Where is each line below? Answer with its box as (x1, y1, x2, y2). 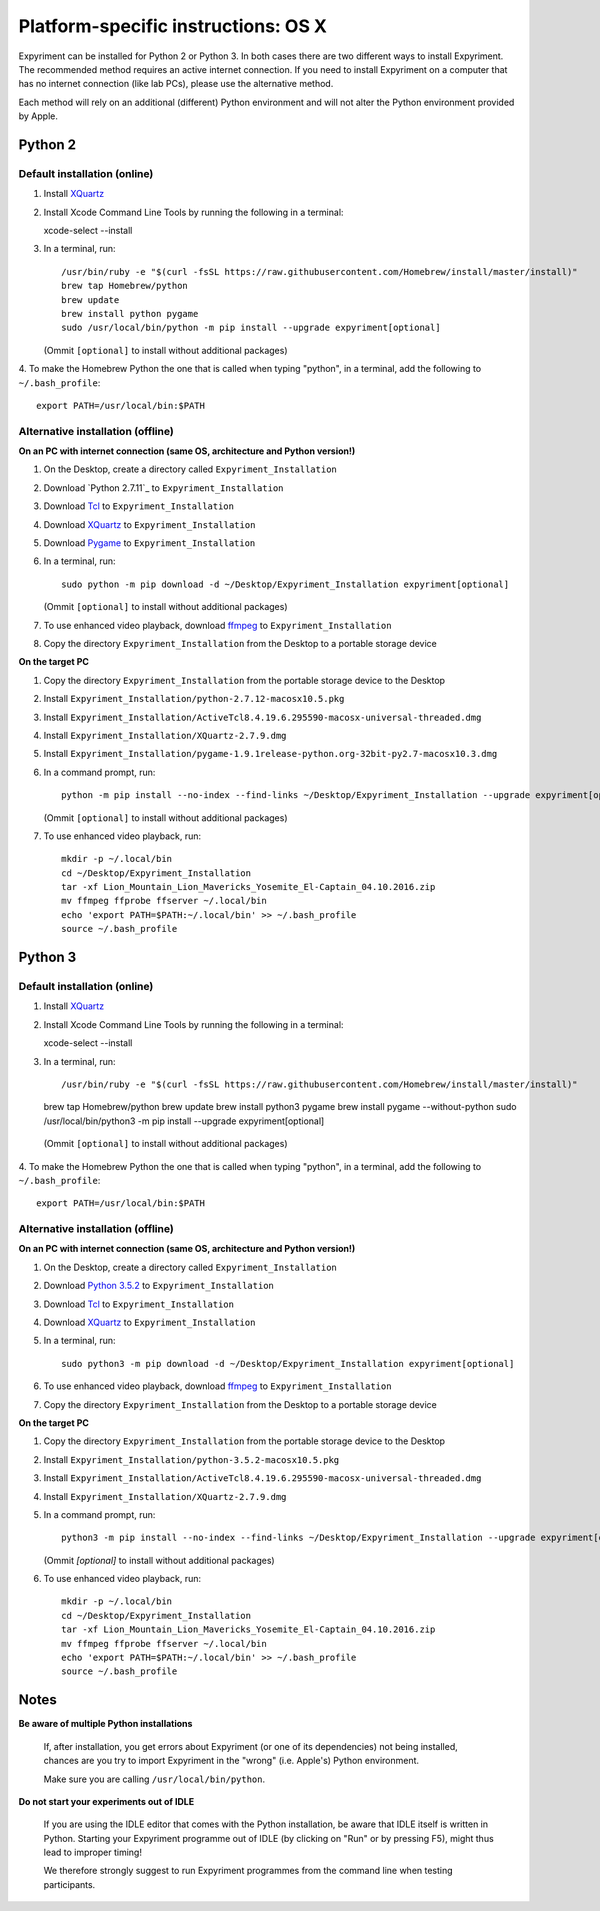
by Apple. (18, 110, 59, 122)
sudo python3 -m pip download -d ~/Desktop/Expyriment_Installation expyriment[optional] (61, 1358, 515, 1369)
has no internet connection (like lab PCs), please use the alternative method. (18, 78, 334, 90)
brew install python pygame (61, 308, 199, 319)
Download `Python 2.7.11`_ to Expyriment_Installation (43, 481, 284, 494)
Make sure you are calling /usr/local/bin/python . (43, 1773, 266, 1785)
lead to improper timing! (43, 1846, 142, 1859)
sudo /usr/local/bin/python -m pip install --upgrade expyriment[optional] (61, 322, 441, 334)
